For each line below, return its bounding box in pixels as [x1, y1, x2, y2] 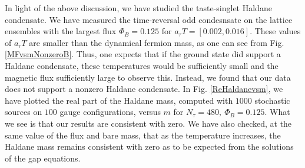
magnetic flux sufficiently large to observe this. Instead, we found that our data [5, 71, 291, 83]
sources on [5, 106, 42, 118]
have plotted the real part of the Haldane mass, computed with [5, 94, 233, 106]
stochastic [254, 94, 290, 106]
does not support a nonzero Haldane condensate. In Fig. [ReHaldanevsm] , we [5, 83, 283, 95]
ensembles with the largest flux [5, 25, 117, 37]
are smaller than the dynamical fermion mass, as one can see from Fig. [29, 36, 284, 48]
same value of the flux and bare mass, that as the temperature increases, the [5, 129, 281, 141]
